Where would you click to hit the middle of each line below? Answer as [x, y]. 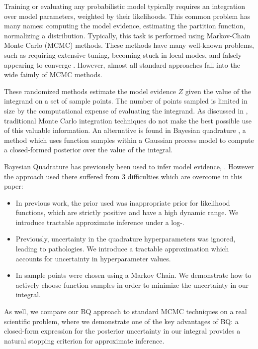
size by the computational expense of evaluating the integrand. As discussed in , [126, 110]
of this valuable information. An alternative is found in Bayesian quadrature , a [125, 130]
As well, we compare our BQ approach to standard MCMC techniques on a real [126, 311]
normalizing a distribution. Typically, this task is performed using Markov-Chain [127, 35]
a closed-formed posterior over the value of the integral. [88, 150]
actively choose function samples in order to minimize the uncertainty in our [132, 285]
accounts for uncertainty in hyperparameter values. [93, 258]
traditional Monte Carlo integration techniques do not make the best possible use [128, 120]
